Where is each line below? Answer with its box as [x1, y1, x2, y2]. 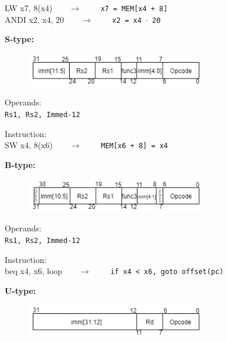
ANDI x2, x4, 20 [5, 13, 64, 25]
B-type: [5, 158, 36, 170]
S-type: [5, 33, 34, 45]
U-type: [5, 284, 36, 296]
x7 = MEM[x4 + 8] [100, 5, 168, 13]
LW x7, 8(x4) [5, 2, 53, 13]
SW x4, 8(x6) [5, 139, 53, 151]
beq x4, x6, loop [5, 265, 63, 277]
